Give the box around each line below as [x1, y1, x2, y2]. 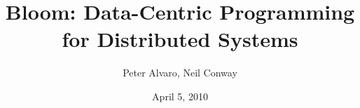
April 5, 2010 [152, 88, 208, 103]
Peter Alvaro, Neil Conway [123, 65, 237, 80]
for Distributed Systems [62, 25, 298, 53]
